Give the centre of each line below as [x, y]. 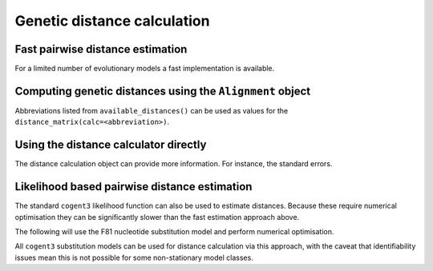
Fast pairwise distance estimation [101, 49]
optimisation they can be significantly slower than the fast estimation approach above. [157, 217]
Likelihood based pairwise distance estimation [134, 187]
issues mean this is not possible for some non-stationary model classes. [134, 257]
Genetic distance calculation [112, 21]
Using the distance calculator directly [111, 145]
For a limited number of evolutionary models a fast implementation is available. [145, 69]
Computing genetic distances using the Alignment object [163, 91]
